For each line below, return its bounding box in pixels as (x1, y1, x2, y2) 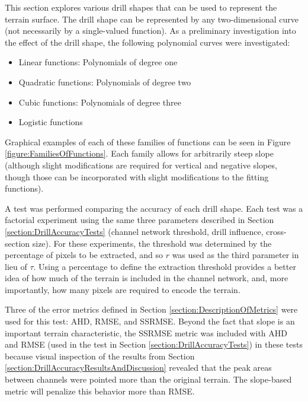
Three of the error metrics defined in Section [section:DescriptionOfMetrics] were (5, 303, 298, 316)
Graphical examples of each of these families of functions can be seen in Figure (5, 135, 291, 148)
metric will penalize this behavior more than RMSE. (5, 384, 195, 397)
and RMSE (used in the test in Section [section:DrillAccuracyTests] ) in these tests (5, 338, 303, 351)
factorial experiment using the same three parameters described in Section (5, 214, 274, 226)
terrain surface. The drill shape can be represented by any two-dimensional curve (5, 12, 299, 25)
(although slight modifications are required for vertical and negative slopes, (5, 158, 277, 171)
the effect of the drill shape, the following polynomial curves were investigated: (5, 36, 290, 48)
